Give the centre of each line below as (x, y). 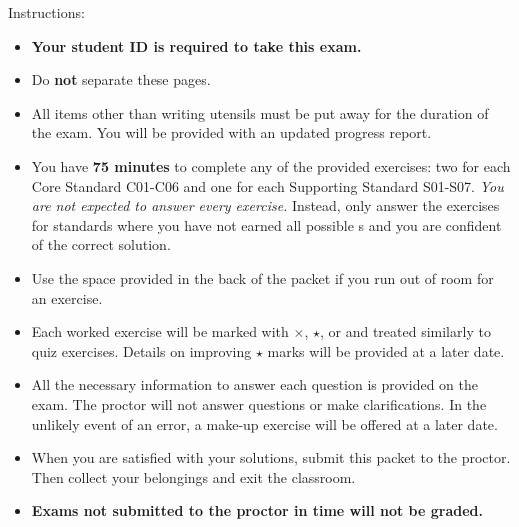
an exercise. (67, 297)
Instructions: (46, 12)
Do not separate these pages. (121, 79)
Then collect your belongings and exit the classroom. (193, 476)
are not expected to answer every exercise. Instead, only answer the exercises (265, 205)
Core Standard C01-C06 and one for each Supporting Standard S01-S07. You (267, 185)
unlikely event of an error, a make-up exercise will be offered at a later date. (264, 423)
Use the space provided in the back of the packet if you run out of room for (262, 277)
